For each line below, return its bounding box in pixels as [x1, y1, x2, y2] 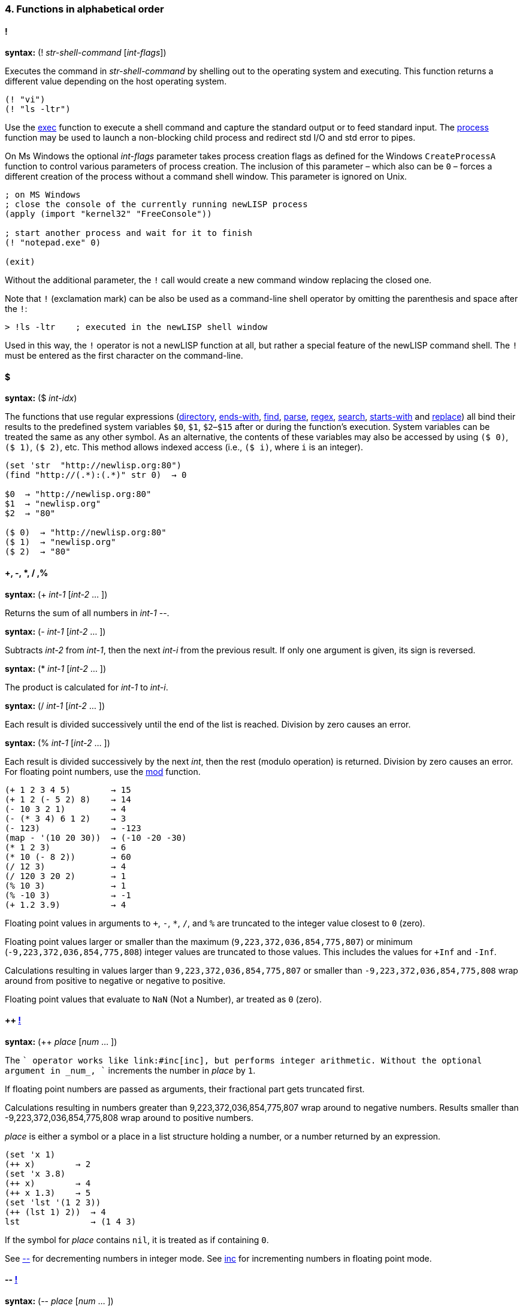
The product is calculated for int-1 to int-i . [5, 681, 168, 692]
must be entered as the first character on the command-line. [5, 350, 243, 361]
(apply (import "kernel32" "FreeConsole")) [5, 209, 212, 219]
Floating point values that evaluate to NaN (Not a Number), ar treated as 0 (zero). [5, 993, 322, 1004]
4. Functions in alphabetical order [5, 3, 164, 15]
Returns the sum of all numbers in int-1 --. [5, 607, 170, 618]
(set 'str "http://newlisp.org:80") [5, 460, 182, 471]
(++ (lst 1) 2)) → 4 [5, 1207, 106, 1217]
